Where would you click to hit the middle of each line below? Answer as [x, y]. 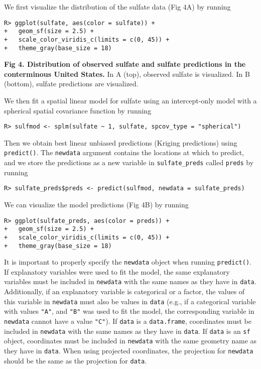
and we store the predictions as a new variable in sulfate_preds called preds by [129, 162]
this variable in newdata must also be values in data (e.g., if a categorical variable [130, 301]
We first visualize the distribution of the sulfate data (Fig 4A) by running [117, 7]
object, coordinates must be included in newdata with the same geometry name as [130, 341]
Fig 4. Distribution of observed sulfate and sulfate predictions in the [125, 64]
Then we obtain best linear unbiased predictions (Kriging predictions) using [121, 142]
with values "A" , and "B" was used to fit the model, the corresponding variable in [129, 311]
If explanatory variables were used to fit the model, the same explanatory [117, 271]
